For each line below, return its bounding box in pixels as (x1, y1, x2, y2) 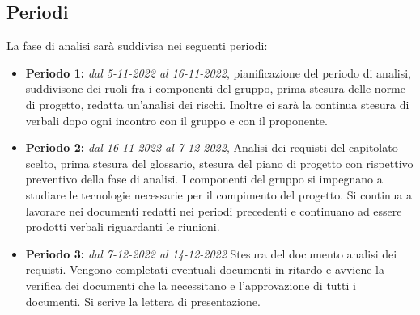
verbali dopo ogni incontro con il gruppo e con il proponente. (25, 111, 328, 128)
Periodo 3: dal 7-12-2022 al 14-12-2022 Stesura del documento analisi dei (25, 245, 397, 262)
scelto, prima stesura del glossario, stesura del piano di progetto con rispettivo (25, 154, 414, 171)
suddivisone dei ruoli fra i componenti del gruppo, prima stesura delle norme (25, 80, 405, 97)
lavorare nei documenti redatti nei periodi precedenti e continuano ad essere (25, 202, 402, 219)
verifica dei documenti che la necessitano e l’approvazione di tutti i (25, 276, 356, 293)
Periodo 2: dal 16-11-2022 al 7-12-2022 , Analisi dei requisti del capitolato (25, 139, 398, 156)
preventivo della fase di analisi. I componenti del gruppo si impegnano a (25, 170, 383, 187)
